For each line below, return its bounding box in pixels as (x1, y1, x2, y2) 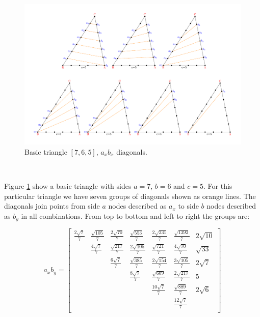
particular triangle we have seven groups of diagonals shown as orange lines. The (4, 190, 256, 201)
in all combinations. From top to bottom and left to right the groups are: (21, 210, 250, 221)
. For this (203, 180, 232, 191)
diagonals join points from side (4, 200, 100, 211)
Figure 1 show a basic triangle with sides (4, 180, 132, 191)
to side (178, 200, 199, 211)
